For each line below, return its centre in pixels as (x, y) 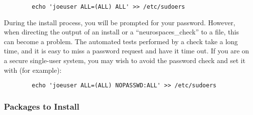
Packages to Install (42, 106)
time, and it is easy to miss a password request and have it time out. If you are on (126, 51)
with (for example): (33, 70)
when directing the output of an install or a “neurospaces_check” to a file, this (122, 32)
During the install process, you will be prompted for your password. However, (120, 22)
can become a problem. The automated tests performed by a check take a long (121, 41)
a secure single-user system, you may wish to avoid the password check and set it (125, 60)
